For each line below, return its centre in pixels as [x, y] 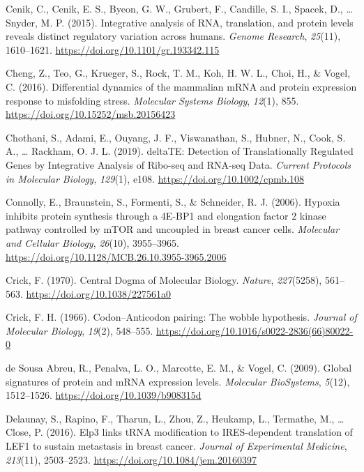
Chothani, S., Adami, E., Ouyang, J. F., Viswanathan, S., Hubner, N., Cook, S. [176, 137]
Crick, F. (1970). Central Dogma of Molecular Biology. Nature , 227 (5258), [164, 280]
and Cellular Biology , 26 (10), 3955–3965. [92, 242]
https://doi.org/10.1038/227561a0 [98, 293]
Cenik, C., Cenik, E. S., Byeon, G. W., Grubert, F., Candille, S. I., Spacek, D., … [179, 8]
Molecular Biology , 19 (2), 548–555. [79, 330]
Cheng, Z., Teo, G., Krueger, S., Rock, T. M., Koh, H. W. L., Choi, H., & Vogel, [178, 73]
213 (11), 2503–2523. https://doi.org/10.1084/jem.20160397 [131, 459]
